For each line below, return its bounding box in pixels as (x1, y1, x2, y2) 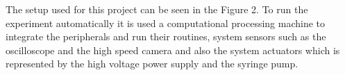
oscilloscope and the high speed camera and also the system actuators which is (6, 42, 340, 57)
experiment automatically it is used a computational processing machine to (6, 15, 326, 30)
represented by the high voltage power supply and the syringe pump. (6, 56, 298, 71)
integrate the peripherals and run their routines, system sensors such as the (6, 29, 326, 44)
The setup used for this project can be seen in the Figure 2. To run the (6, 2, 308, 16)
